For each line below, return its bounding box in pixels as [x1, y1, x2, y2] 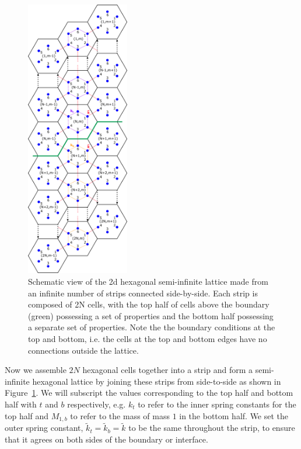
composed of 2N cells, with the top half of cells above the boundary [28, 298, 269, 310]
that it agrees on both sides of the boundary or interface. [5, 433, 208, 445]
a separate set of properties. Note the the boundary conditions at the [28, 321, 275, 333]
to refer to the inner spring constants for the [138, 398, 296, 410]
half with [5, 398, 37, 410]
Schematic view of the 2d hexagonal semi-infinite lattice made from [28, 275, 268, 288]
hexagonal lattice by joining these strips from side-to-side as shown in [32, 375, 281, 387]
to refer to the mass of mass [70, 409, 170, 422]
